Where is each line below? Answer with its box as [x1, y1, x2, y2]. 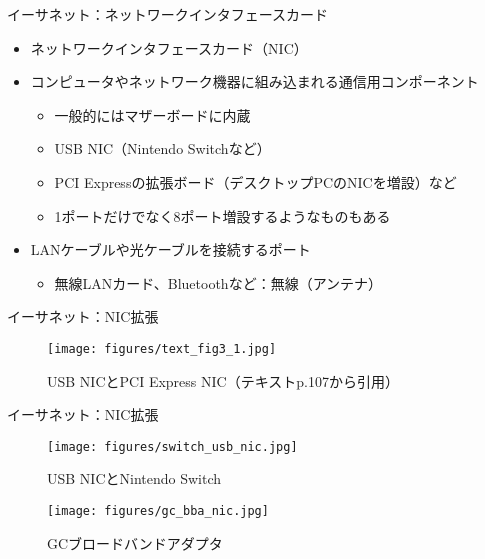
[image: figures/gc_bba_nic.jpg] [47, 504, 269, 519]
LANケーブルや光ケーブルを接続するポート [30, 239, 311, 260]
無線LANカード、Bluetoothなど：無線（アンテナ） [54, 272, 383, 293]
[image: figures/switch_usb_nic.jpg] [47, 439, 298, 454]
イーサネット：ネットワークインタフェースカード [7, 4, 329, 24]
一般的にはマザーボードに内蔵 [54, 104, 251, 125]
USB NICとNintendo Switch [47, 468, 222, 489]
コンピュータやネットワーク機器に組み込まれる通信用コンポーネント [30, 71, 479, 92]
